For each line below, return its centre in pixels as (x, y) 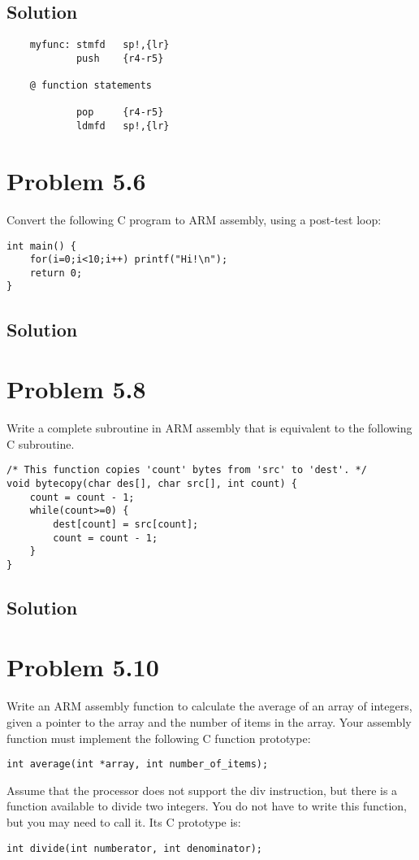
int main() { (41, 246)
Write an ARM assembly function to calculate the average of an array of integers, (209, 706)
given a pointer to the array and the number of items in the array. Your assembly (209, 721)
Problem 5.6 (76, 180)
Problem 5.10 (83, 667)
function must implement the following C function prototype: (159, 738)
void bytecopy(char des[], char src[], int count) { (152, 483)
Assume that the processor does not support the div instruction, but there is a (202, 790)
